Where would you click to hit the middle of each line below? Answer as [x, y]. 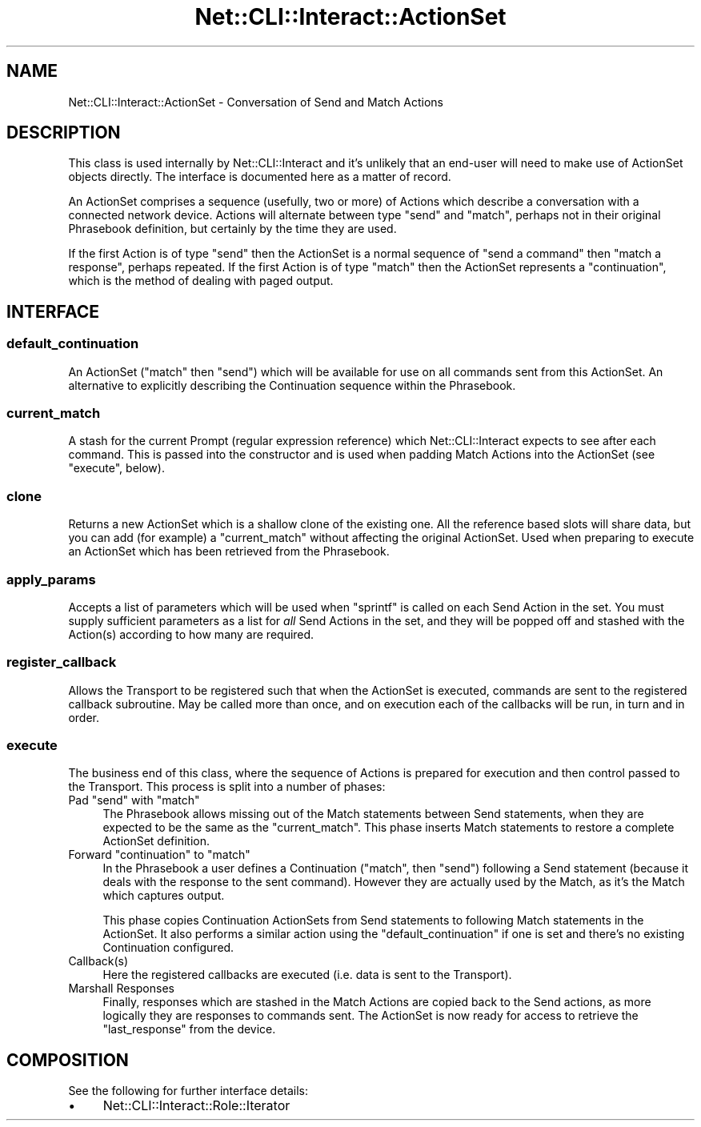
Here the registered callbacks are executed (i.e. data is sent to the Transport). [307, 975]
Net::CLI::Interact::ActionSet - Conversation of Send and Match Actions [256, 102]
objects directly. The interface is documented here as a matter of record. [260, 177]
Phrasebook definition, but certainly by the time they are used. [232, 229]
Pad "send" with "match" [134, 800]
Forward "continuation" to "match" [159, 855]
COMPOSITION [68, 1060]
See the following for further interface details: [188, 1091]
